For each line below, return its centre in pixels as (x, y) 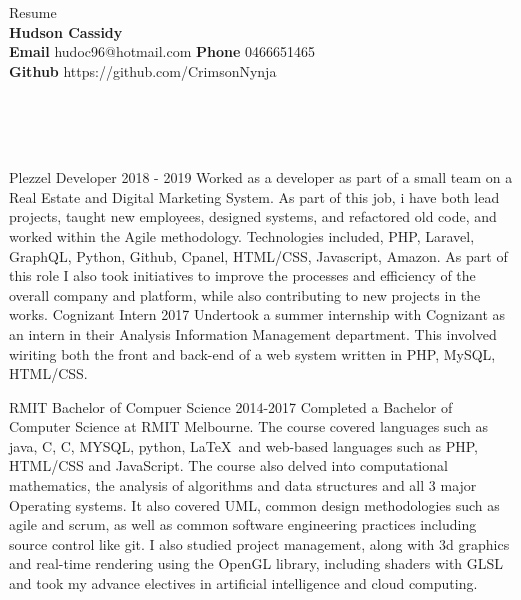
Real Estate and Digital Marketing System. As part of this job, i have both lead (254, 196)
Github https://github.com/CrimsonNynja (143, 70)
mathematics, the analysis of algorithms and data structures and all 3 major (243, 485)
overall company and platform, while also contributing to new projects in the (245, 294)
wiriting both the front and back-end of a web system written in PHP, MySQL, (252, 353)
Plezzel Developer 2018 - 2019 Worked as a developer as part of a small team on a (261, 177)
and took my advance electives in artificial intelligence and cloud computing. (243, 583)
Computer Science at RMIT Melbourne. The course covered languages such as (248, 426)
